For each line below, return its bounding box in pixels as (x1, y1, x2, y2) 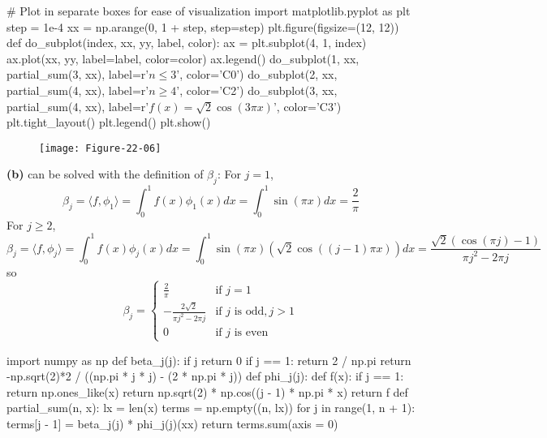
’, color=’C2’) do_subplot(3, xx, (176, 81, 338, 98)
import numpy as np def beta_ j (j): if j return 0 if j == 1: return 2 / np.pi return (6, 351, 411, 368)
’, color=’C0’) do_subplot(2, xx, (176, 66, 338, 83)
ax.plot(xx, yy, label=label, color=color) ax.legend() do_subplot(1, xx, (6, 49, 360, 67)
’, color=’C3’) (273, 97, 342, 114)
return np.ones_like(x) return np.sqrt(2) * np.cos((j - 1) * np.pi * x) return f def (6, 383, 408, 400)
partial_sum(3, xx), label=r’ (6, 66, 149, 83)
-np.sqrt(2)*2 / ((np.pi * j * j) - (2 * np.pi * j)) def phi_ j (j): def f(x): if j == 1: (6, 367, 404, 384)
